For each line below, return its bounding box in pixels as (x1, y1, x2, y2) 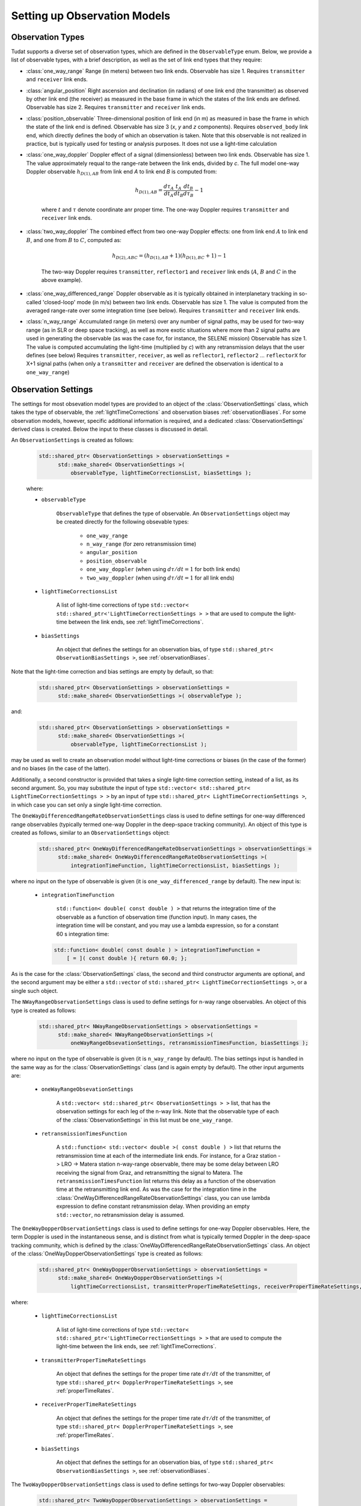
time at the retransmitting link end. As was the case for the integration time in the (56, 1186, 257, 1193)
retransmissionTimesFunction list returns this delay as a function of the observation (56, 1177, 276, 1184)
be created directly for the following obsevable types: (56, 518, 189, 525)
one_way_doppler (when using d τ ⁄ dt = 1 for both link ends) (86, 566, 241, 573)
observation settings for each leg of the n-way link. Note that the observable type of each (56, 1108, 279, 1115)
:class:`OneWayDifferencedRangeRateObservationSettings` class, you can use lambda (56, 1194, 270, 1201)
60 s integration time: (56, 930, 110, 937)
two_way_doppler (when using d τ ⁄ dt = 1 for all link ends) (86, 574, 235, 581)
